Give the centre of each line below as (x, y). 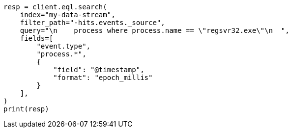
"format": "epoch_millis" (103, 78)
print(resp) (26, 109)
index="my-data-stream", (68, 15)
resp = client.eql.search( (55, 7)
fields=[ (37, 38)
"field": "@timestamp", (99, 70)
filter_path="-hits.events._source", (92, 23)
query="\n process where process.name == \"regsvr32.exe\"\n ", (155, 30)
